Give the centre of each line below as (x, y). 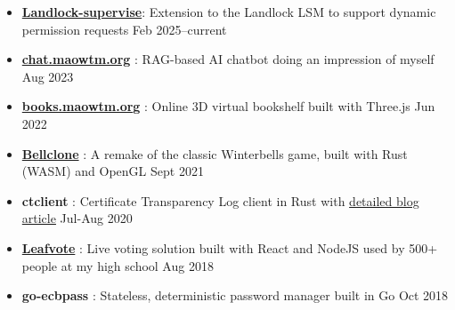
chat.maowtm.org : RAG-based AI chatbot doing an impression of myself (228, 59)
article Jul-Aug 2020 (77, 218)
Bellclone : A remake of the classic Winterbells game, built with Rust (215, 153)
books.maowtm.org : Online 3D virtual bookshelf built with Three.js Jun (228, 106)
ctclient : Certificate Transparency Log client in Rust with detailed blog (220, 200)
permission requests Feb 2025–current (124, 29)
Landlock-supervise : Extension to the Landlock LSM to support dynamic (229, 12)
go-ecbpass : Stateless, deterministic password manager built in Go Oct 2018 (235, 295)
